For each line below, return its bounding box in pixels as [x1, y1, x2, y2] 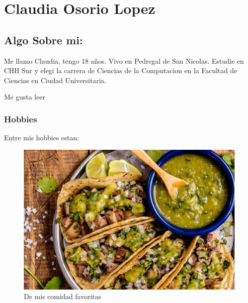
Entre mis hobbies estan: [4, 132, 79, 143]
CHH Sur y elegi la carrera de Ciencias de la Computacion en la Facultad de [4, 65, 238, 76]
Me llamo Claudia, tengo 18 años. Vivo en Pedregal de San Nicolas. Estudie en [4, 55, 244, 66]
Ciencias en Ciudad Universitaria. [4, 75, 106, 85]
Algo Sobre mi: [4, 32, 83, 47]
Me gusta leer [4, 92, 45, 102]
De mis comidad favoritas [24, 291, 101, 302]
